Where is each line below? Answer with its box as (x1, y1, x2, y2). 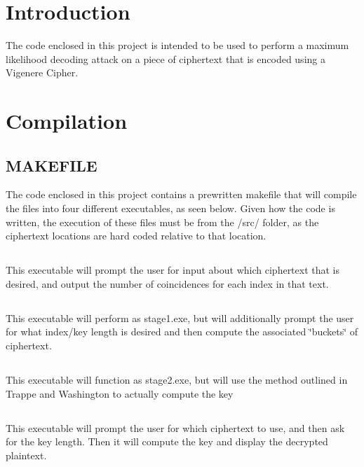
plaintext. (6, 447, 47, 462)
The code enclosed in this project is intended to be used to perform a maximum (6, 38, 349, 53)
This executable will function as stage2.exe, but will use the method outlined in (6, 372, 348, 386)
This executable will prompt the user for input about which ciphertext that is (6, 263, 340, 277)
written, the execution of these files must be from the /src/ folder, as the (6, 214, 319, 229)
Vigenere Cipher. (6, 65, 79, 80)
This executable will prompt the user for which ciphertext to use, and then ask (6, 420, 345, 435)
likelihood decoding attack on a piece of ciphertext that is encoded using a (6, 51, 325, 66)
